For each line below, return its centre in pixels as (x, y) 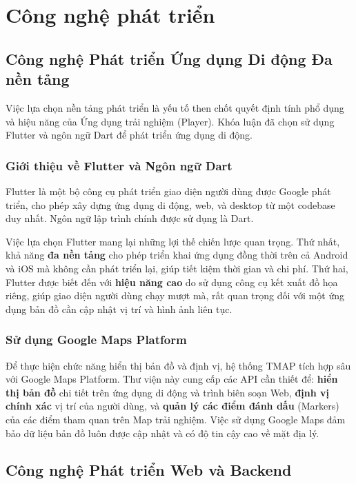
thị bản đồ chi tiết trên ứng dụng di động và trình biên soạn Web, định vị (168, 392)
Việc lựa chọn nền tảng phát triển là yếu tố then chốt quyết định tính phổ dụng (175, 107)
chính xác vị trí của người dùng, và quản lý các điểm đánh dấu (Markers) (172, 406)
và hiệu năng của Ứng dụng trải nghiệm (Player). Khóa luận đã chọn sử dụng (170, 121)
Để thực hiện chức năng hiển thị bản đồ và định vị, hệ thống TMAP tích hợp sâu (178, 365)
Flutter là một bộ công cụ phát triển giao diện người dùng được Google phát (168, 191)
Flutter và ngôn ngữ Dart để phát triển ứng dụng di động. (129, 135)
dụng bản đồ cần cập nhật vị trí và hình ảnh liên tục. (119, 309)
